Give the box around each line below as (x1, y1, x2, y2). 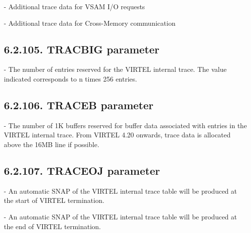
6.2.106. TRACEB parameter (4, 97, 154, 112)
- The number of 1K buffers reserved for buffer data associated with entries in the (4, 120, 247, 130)
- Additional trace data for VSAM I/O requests (4, 1, 145, 11)
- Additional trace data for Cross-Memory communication (4, 17, 176, 28)
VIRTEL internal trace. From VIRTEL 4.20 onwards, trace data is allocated (4, 130, 231, 140)
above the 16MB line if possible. (4, 139, 100, 149)
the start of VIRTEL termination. (4, 195, 104, 205)
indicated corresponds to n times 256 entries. (4, 73, 137, 83)
